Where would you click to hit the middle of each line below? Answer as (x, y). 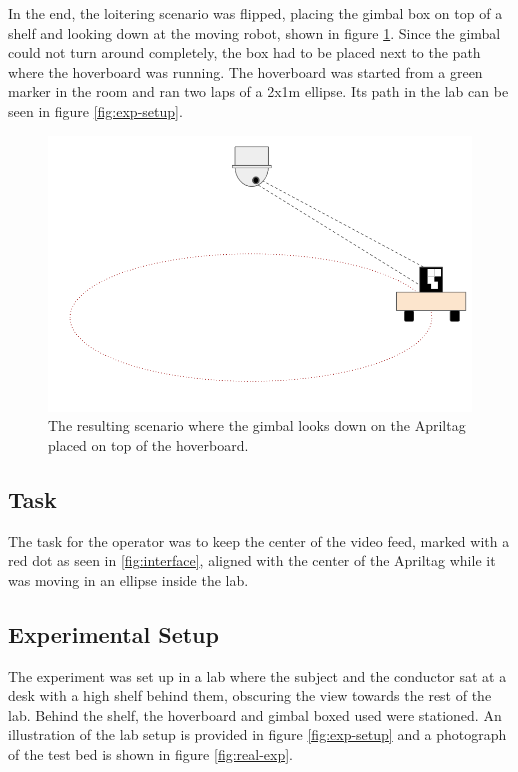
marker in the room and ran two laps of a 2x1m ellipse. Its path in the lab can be (258, 91)
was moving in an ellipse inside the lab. (128, 579)
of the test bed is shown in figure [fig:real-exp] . (151, 753)
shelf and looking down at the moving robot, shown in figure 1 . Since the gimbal (254, 32)
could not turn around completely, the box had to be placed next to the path (244, 52)
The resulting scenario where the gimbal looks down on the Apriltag (257, 425)
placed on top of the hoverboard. (148, 444)
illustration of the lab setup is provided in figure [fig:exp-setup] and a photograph (257, 734)
